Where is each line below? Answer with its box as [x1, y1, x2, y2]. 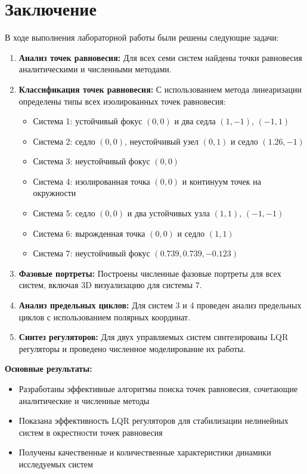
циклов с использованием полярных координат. [18, 310, 191, 323]
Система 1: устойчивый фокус [33, 115, 142, 127]
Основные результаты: [5, 362, 92, 375]
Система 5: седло [33, 207, 95, 219]
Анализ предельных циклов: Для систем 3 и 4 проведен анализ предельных [18, 299, 302, 311]
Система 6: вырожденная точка [33, 227, 145, 239]
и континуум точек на [182, 175, 261, 187]
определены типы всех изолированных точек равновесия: [18, 94, 226, 107]
